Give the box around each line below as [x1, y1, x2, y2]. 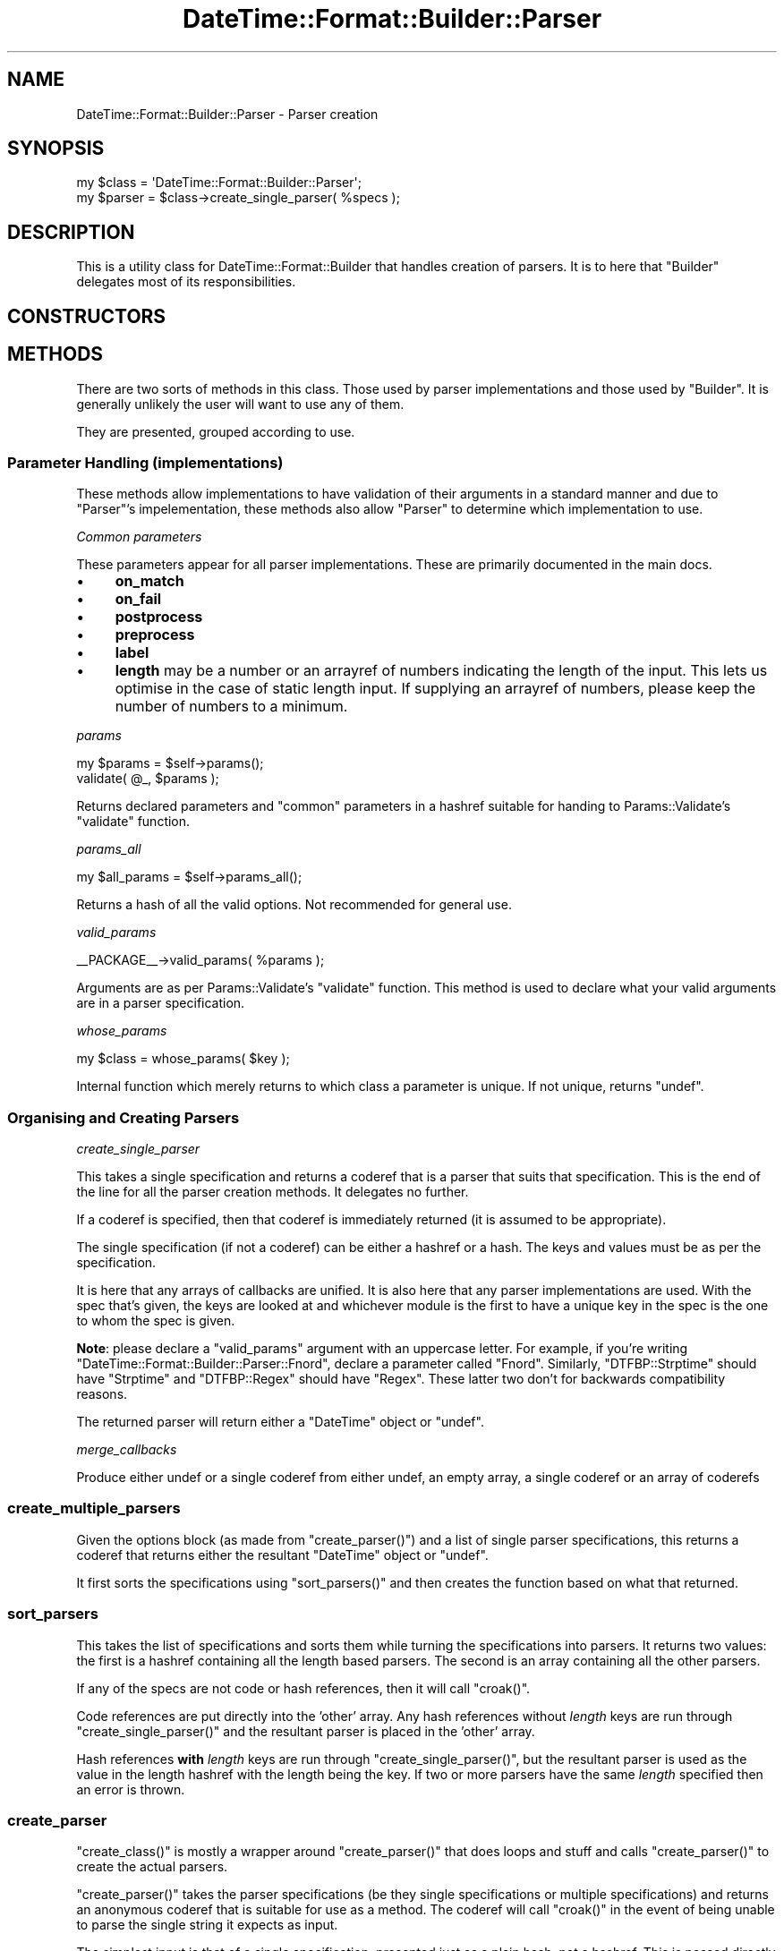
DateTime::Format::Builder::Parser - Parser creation [76, 106, 379, 122]
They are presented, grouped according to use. [76, 423, 355, 439]
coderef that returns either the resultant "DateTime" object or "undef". [76, 1546, 489, 1563]
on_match [115, 572, 184, 591]
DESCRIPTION [7, 220, 135, 243]
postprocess [115, 608, 203, 626]
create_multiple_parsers [7, 1499, 181, 1518]
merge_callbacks [76, 1442, 177, 1458]
